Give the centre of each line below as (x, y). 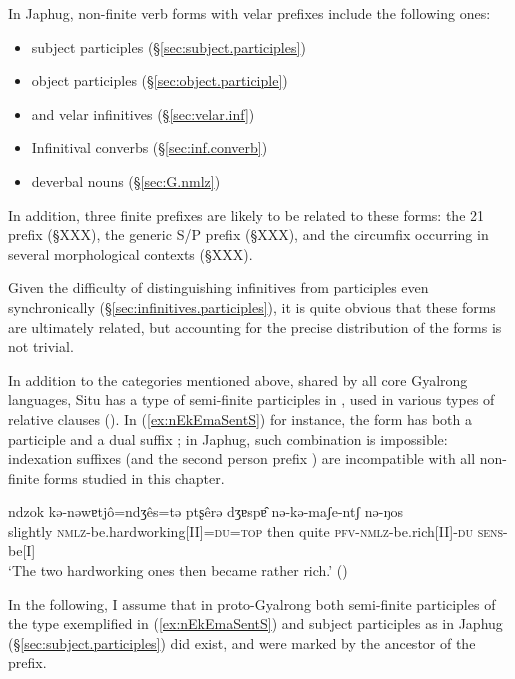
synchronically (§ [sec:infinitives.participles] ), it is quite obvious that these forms (252, 306)
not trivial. (41, 346)
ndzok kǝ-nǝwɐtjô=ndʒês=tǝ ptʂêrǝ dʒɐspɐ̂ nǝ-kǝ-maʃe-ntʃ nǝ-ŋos (205, 511)
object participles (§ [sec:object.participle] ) (159, 80)
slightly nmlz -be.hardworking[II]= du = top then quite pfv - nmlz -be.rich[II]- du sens (256, 530)
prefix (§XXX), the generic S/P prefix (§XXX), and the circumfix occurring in (248, 234)
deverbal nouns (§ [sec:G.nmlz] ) (126, 180)
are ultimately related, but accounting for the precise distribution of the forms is (255, 326)
